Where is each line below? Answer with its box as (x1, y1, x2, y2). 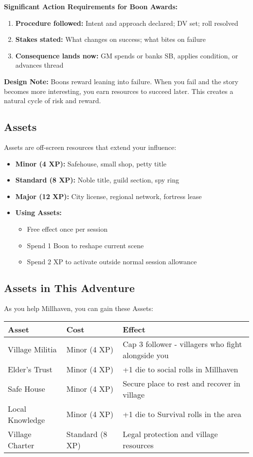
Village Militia (8, 344, 57, 355)
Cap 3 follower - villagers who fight (123, 338, 242, 349)
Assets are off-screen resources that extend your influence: (4, 142, 177, 152)
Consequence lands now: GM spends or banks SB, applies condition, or (15, 50, 238, 60)
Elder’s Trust (8, 363, 53, 375)
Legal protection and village (123, 428, 218, 439)
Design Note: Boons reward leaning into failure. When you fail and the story (4, 76, 238, 86)
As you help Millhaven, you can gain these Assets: (4, 303, 153, 313)
